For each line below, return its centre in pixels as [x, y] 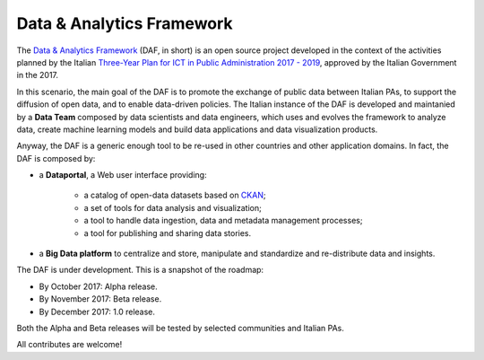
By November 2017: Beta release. [100, 299]
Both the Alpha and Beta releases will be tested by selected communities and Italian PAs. [181, 328]
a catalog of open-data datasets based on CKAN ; [175, 195]
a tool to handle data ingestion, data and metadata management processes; [223, 221]
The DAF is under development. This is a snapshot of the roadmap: [140, 270]
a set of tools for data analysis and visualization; [173, 207]
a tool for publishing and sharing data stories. [168, 233]
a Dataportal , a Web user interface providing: [123, 175]
